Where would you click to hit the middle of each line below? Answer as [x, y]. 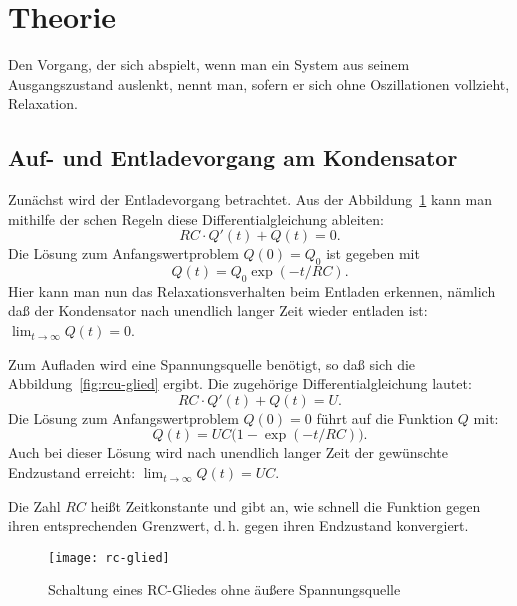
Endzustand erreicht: [72, 472]
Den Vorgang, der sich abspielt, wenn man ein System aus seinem [209, 64]
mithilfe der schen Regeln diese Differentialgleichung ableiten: [196, 218]
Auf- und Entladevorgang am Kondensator [233, 157]
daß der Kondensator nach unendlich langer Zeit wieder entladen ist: [218, 310]
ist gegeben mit [373, 253]
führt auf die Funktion [385, 417]
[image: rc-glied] [109, 557]
